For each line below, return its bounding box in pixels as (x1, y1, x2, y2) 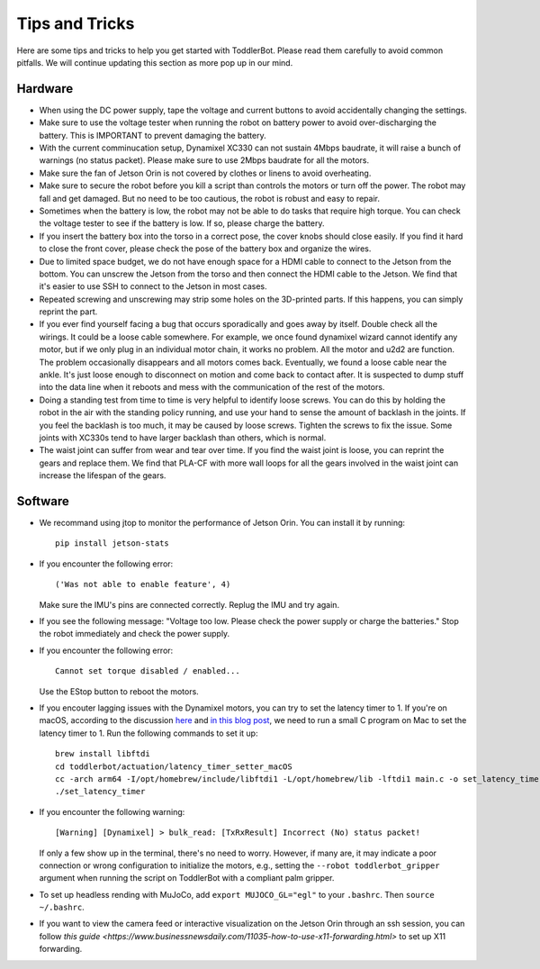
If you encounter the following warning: (39, 806, 185, 817)
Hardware (16, 81, 74, 96)
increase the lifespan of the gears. (39, 470, 166, 481)
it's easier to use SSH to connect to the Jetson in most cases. (39, 281, 267, 292)
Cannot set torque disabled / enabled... (55, 666, 240, 676)
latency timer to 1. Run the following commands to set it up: (39, 728, 258, 738)
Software (16, 494, 69, 509)
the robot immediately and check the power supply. (39, 629, 230, 639)
